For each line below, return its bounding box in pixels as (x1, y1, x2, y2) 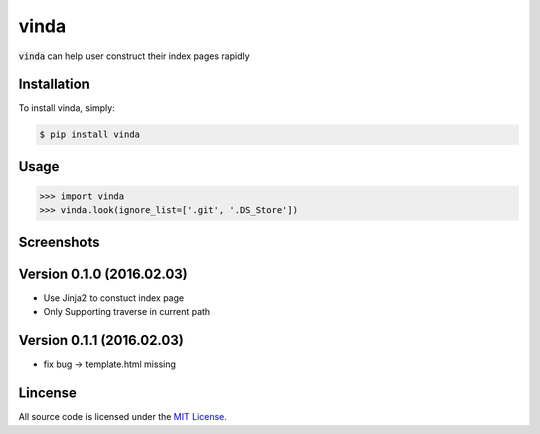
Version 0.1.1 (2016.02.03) (18, 332, 184, 349)
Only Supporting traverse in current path (43, 306, 211, 318)
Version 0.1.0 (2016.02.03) (18, 265, 189, 282)
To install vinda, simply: (18, 102, 115, 114)
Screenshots (18, 233, 100, 250)
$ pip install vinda (39, 129, 140, 140)
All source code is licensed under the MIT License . (18, 411, 227, 423)
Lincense (18, 385, 77, 402)
